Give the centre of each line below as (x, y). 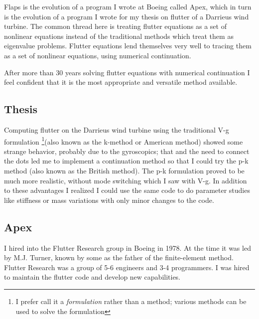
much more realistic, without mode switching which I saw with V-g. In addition (126, 180)
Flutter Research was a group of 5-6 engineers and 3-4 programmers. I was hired (127, 267)
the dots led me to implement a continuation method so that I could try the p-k (126, 161)
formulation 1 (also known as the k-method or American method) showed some (124, 141)
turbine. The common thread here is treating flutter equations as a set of (115, 26)
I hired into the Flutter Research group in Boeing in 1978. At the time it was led (128, 247)
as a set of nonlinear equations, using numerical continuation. (98, 55)
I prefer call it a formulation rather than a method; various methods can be (131, 301)
